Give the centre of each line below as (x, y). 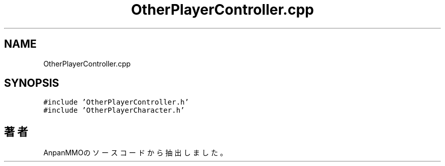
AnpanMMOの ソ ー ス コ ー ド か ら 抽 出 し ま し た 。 (135, 153)
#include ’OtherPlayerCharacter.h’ (114, 110)
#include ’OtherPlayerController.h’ (116, 102)
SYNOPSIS (32, 83)
